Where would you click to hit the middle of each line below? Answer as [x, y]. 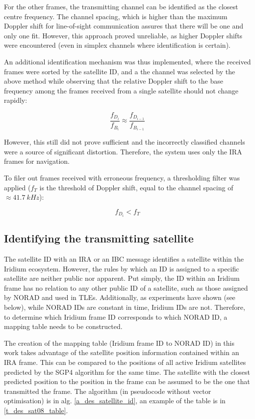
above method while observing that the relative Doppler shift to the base [114, 81]
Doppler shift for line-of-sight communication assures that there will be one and [124, 26]
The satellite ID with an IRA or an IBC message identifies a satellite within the [124, 259]
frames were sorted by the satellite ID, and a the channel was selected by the [120, 71]
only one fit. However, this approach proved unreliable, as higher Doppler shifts [123, 35]
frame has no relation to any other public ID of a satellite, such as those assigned [126, 287]
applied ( [17, 187]
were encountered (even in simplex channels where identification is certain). [117, 45]
